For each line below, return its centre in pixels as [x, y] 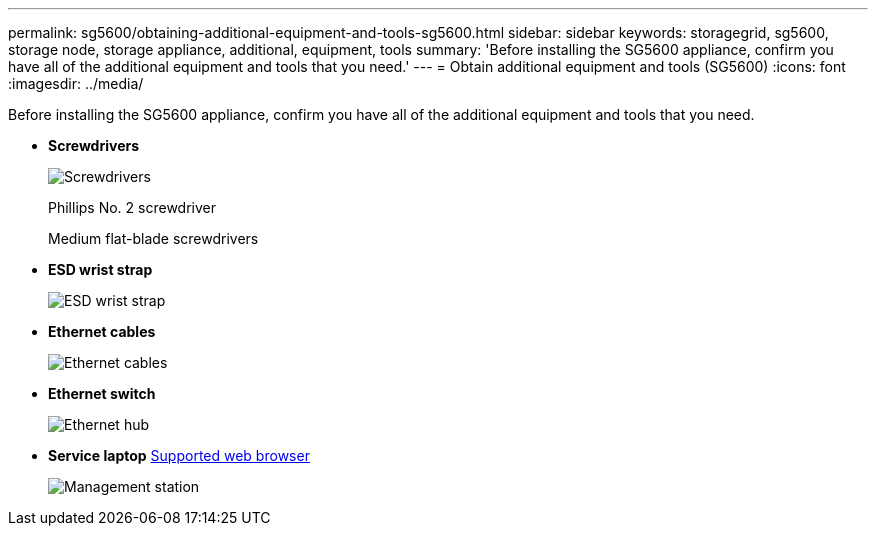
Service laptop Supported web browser [179, 455]
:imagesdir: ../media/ [76, 83]
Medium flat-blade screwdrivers [153, 238]
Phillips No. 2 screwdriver [132, 207]
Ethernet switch [102, 393]
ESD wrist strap [100, 269]
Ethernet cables [102, 331]
